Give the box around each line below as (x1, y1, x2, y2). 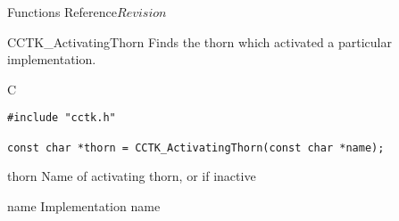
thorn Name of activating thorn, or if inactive (7, 167, 256, 185)
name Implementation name (7, 196, 161, 215)
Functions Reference (7, 3, 118, 20)
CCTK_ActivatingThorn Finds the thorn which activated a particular (7, 32, 392, 51)
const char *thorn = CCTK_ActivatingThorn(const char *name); (7, 141, 385, 154)
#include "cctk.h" (7, 111, 116, 125)
